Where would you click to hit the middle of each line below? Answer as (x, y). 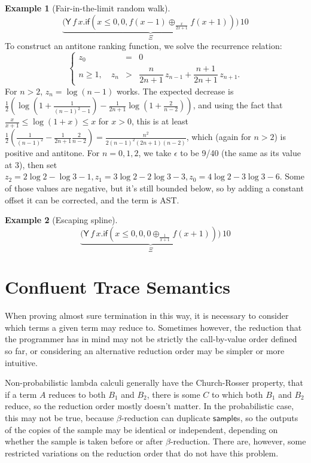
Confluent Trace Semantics (118, 287)
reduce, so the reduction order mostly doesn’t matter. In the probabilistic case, (150, 406)
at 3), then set (31, 164)
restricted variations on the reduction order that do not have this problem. (142, 453)
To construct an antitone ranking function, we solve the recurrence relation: (144, 46)
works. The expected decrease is (175, 91)
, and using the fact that (238, 105)
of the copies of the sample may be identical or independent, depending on (141, 429)
